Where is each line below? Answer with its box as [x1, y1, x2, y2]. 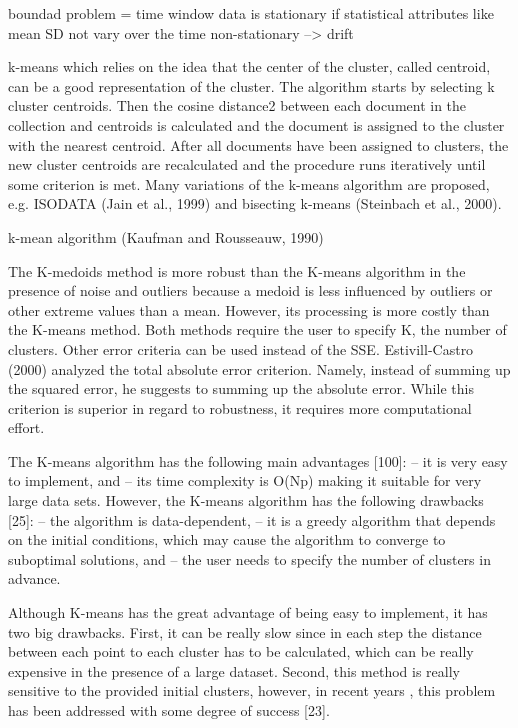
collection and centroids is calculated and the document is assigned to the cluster [8, 114, 505, 135]
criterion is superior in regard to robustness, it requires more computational [8, 397, 472, 418]
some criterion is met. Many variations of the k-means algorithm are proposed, [8, 173, 490, 194]
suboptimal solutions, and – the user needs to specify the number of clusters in [8, 548, 491, 569]
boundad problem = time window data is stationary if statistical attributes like [8, 3, 494, 23]
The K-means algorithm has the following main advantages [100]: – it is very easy [8, 450, 508, 471]
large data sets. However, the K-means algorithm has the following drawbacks [8, 490, 484, 511]
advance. [8, 568, 61, 589]
